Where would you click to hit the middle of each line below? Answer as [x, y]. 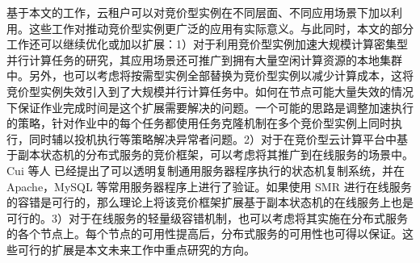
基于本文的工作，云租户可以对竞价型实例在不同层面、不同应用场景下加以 [199, 12]
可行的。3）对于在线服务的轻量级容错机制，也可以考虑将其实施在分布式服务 [207, 217]
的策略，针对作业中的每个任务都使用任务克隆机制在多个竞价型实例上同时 [199, 123]
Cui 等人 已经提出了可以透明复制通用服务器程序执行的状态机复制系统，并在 [206, 170]
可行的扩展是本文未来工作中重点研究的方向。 [136, 249]
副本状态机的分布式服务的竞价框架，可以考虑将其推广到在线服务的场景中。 [215, 154]
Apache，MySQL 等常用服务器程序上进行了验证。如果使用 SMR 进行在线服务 [209, 186]
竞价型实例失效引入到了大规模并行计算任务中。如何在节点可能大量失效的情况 [210, 91]
